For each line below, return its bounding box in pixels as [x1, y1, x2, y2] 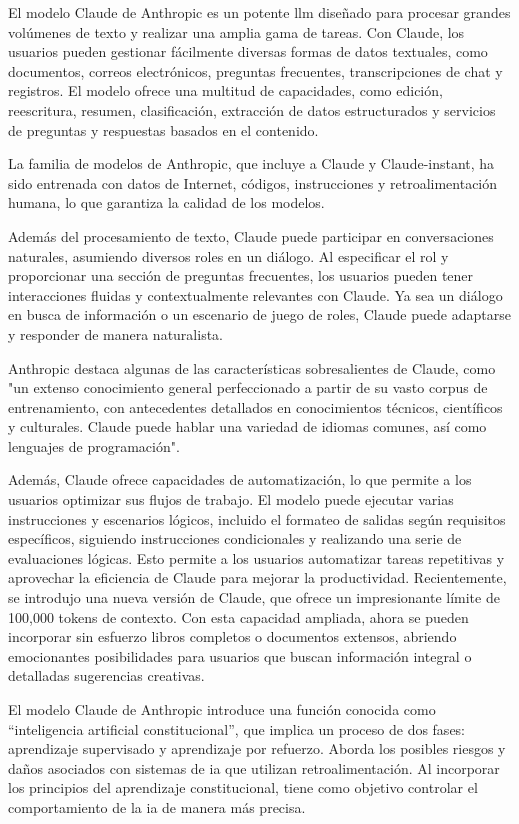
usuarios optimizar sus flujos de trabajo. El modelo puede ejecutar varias [8, 489, 454, 510]
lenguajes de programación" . [8, 435, 180, 456]
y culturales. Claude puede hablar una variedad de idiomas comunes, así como [8, 416, 487, 437]
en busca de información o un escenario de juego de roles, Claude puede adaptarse [8, 304, 511, 325]
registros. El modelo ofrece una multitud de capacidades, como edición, [8, 80, 443, 101]
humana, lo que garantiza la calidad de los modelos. [8, 192, 325, 213]
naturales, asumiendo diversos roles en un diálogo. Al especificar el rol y [8, 245, 449, 266]
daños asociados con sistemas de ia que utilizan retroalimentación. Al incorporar [8, 757, 500, 778]
